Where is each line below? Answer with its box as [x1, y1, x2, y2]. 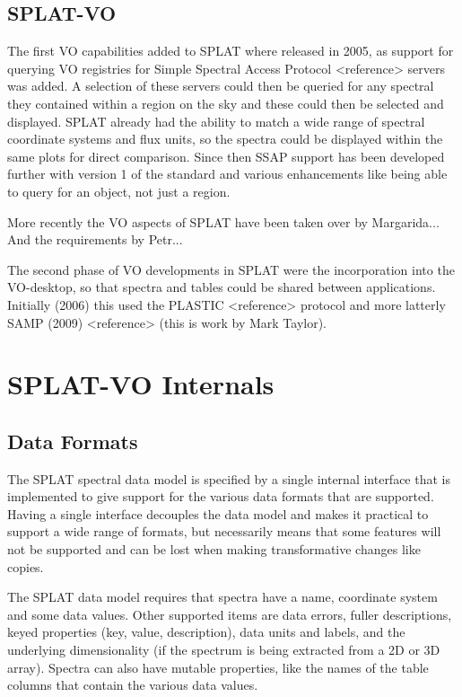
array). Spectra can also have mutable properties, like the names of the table [7, 657, 429, 676]
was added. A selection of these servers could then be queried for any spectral [7, 76, 434, 95]
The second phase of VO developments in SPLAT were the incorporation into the [7, 260, 455, 278]
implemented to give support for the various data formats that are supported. [7, 487, 434, 506]
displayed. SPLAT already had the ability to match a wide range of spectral [7, 111, 425, 130]
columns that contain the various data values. [7, 675, 258, 694]
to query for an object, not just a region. [7, 181, 231, 200]
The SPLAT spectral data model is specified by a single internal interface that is [7, 469, 450, 488]
